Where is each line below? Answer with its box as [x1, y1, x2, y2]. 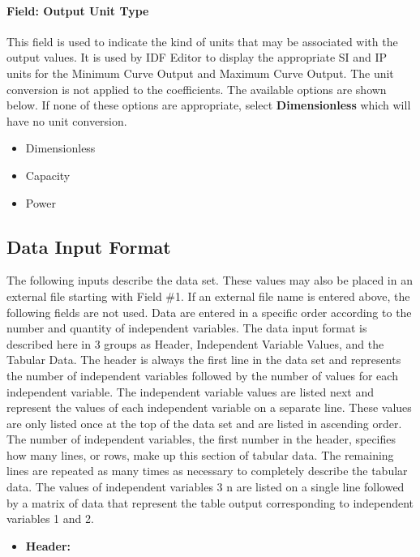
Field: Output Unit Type [6, 2, 149, 19]
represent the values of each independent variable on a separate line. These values [6, 399, 412, 416]
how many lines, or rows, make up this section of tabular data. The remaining [6, 446, 394, 463]
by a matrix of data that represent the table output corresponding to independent [6, 494, 414, 511]
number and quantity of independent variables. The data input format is [6, 319, 367, 336]
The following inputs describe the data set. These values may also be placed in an [6, 272, 413, 289]
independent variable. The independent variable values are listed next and [6, 383, 374, 400]
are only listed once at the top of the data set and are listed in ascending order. [6, 414, 402, 431]
